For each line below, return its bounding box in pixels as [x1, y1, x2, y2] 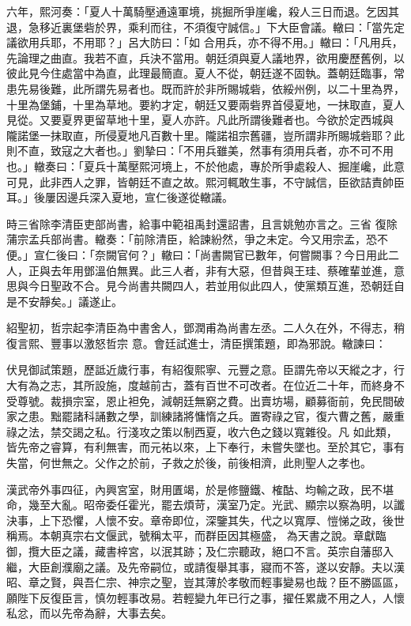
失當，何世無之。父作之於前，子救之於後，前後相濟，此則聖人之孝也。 [6, 454, 371, 471]
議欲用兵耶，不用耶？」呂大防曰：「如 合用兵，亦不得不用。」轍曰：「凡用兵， [6, 34, 403, 51]
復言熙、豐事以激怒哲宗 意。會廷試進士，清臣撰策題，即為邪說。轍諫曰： [6, 334, 386, 351]
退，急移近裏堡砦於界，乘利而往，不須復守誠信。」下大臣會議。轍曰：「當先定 [6, 18, 405, 35]
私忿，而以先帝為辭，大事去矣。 [6, 605, 172, 621]
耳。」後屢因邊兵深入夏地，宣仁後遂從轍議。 [6, 189, 233, 206]
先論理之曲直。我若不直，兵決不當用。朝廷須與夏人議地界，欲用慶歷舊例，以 [6, 49, 405, 66]
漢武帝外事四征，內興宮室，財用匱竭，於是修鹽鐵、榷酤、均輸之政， [6, 481, 360, 497]
